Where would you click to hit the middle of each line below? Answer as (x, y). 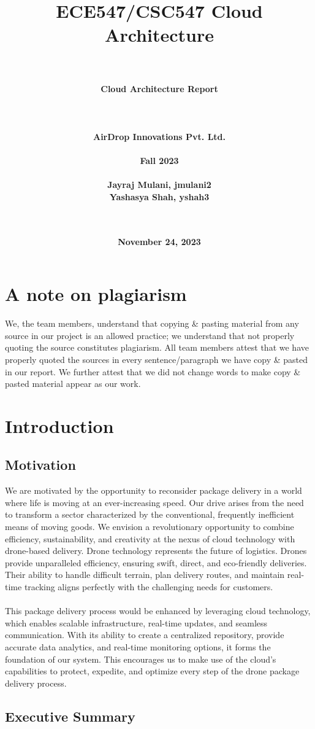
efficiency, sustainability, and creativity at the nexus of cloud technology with (150, 538)
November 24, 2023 (159, 241)
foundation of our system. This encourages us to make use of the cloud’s (141, 659)
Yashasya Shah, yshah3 (159, 196)
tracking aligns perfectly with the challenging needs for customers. (149, 587)
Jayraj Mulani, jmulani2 (159, 185)
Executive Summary (70, 716)
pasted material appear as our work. (73, 384)
